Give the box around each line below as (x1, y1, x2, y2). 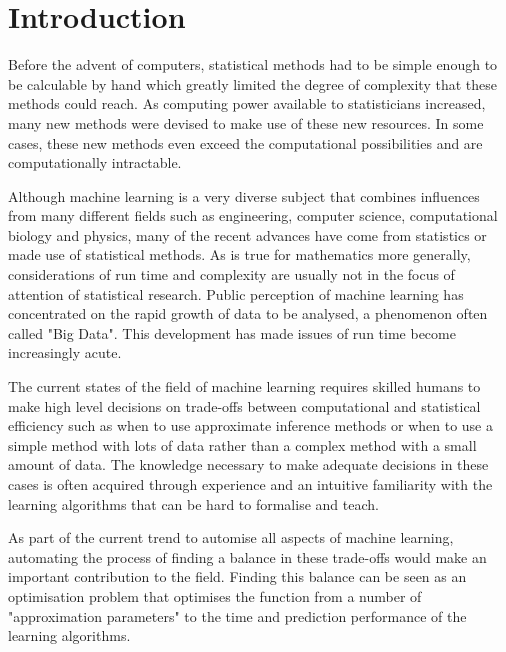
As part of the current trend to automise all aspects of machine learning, (8, 527, 454, 548)
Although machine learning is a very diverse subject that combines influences (8, 185, 480, 206)
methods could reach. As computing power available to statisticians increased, (8, 93, 486, 114)
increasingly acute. (8, 342, 122, 363)
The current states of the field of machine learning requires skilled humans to (8, 376, 481, 397)
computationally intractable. (8, 152, 182, 173)
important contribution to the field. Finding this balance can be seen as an (8, 566, 467, 587)
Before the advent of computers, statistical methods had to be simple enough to (8, 54, 498, 75)
